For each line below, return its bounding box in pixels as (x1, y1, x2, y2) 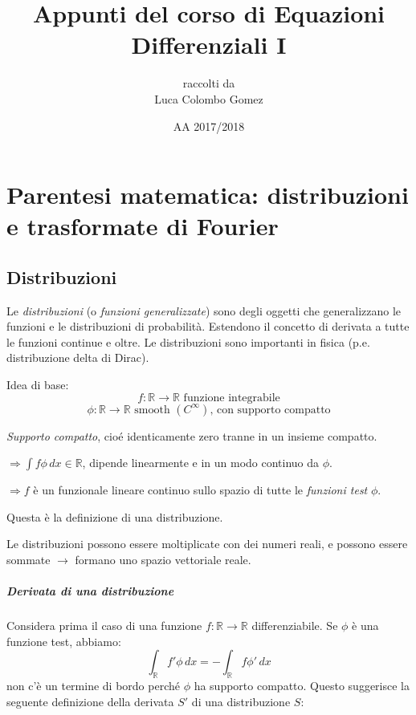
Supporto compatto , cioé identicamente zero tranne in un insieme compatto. (6, 427, 377, 444)
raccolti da (182, 75, 235, 91)
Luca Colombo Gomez (154, 90, 263, 107)
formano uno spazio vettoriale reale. (75, 551, 251, 568)
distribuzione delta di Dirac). (6, 349, 149, 366)
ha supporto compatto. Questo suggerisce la (194, 677, 410, 694)
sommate (6, 551, 51, 568)
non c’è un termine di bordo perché (6, 677, 180, 694)
